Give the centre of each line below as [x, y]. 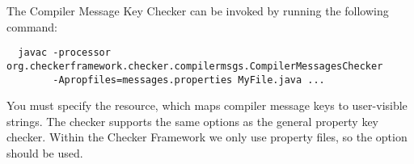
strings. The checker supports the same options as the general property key [193, 121]
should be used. [45, 152]
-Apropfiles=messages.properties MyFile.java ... [189, 80]
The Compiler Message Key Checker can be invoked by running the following [198, 11]
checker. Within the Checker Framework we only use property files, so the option [207, 137]
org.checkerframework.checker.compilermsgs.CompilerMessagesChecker [195, 66]
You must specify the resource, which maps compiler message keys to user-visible [207, 105]
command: [32, 26]
